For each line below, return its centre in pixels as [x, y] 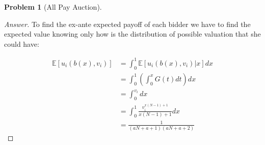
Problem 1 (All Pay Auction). [53, 7]
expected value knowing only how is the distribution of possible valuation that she [132, 34]
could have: [22, 43]
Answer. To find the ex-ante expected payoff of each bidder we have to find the [127, 24]
